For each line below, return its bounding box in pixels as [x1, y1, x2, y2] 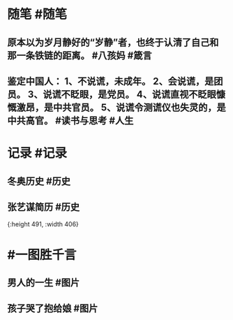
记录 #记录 [7, 145, 68, 161]
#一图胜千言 [7, 247, 77, 263]
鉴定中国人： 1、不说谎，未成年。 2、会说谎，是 [7, 75, 214, 87]
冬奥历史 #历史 [7, 175, 71, 187]
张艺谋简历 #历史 [7, 201, 80, 213]
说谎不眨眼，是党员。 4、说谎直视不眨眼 [43, 88, 216, 100]
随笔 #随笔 [7, 6, 68, 22]
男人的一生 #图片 [7, 277, 80, 289]
